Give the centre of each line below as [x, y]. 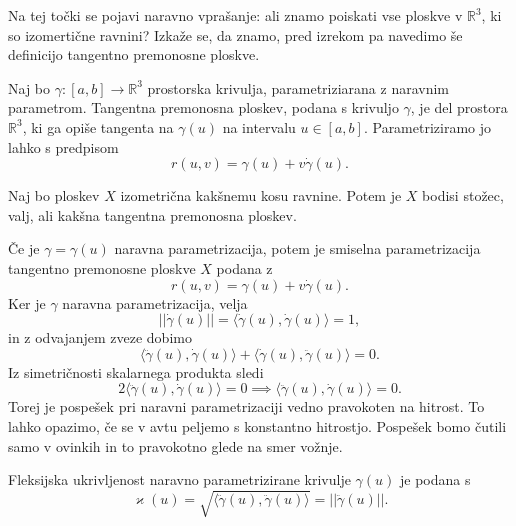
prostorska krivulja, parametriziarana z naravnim [298, 87]
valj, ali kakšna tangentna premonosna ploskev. [152, 214]
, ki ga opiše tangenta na [98, 126]
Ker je [27, 302]
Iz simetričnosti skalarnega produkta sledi [136, 371]
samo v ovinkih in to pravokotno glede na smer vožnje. [175, 445]
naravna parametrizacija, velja [155, 302]
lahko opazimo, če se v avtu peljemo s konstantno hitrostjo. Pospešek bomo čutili [257, 425]
